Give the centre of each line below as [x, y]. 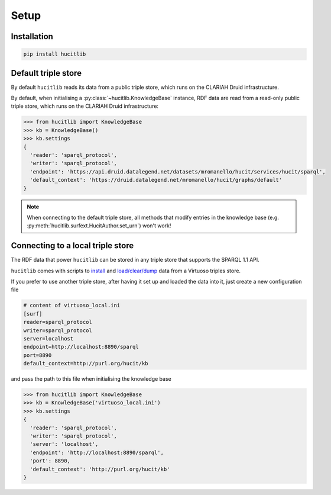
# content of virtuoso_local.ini [72, 306]
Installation [32, 36]
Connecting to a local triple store [72, 246]
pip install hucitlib [55, 54]
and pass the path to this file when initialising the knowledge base [91, 379]
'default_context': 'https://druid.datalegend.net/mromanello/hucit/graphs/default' [156, 180]
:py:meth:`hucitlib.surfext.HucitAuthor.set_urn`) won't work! [99, 226]
